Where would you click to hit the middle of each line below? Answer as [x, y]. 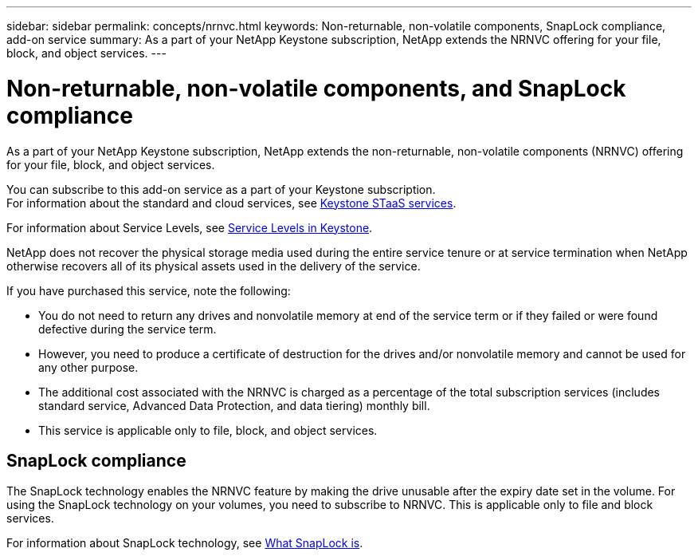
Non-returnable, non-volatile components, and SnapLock [316, 88]
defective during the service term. [127, 329]
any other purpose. [88, 367]
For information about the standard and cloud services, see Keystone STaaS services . [231, 203]
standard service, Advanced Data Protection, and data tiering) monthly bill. [234, 405]
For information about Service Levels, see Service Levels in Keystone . [190, 227]
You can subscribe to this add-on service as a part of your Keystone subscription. [221, 189]
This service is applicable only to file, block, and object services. [208, 430]
